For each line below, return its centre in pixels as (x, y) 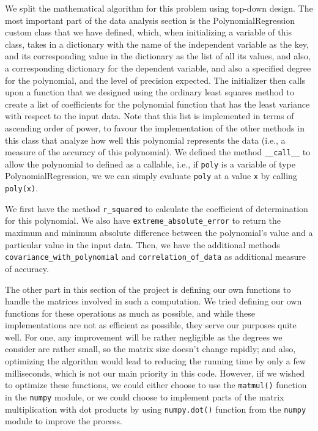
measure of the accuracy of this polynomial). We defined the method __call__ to (158, 152)
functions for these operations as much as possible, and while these (130, 313)
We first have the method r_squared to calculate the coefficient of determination (157, 208)
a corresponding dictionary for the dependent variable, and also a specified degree (158, 68)
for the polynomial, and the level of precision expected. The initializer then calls (155, 80)
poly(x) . (22, 188)
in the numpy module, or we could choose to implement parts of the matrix (145, 396)
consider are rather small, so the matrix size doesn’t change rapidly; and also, (150, 349)
